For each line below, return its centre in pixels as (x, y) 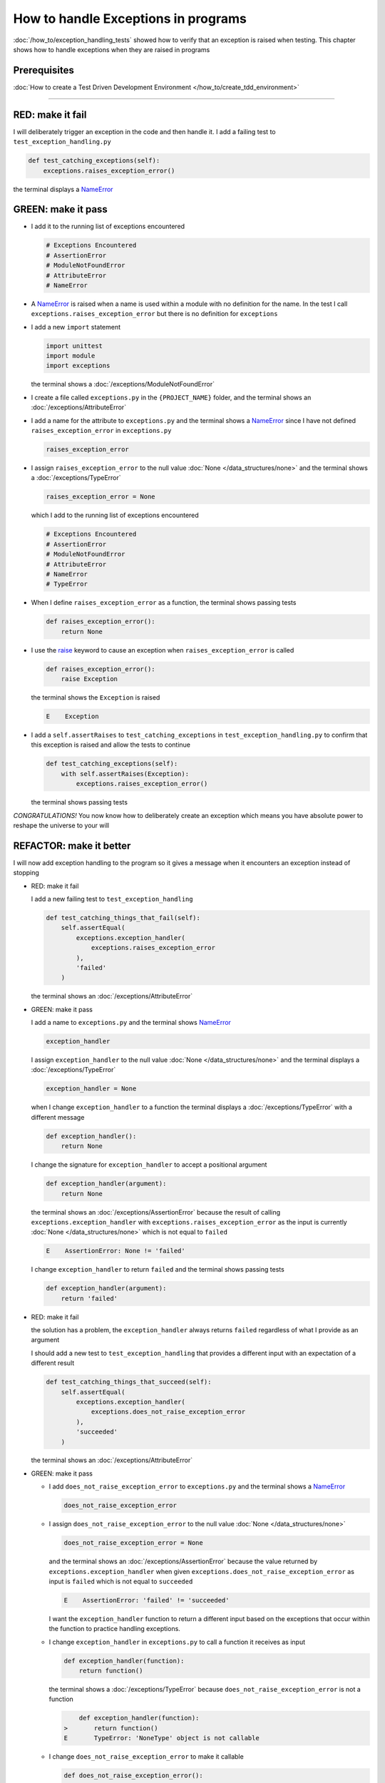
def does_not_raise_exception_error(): (133, 1776)
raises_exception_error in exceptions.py (101, 431)
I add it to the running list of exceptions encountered (108, 226)
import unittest (75, 346)
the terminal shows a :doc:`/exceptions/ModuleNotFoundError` (123, 384)
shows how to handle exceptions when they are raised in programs (112, 49)
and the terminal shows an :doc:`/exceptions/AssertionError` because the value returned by (183, 1561)
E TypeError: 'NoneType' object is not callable (161, 1738)
